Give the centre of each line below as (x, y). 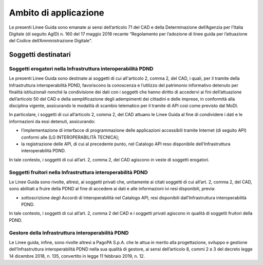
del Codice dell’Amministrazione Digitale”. (51, 41)
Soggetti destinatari (40, 55)
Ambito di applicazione (56, 13)
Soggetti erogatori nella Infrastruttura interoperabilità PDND (81, 69)
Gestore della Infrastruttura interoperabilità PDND (69, 232)
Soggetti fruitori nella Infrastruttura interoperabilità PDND (78, 172)
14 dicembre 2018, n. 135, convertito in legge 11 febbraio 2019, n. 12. (77, 256)
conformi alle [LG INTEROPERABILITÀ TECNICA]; (70, 137)
